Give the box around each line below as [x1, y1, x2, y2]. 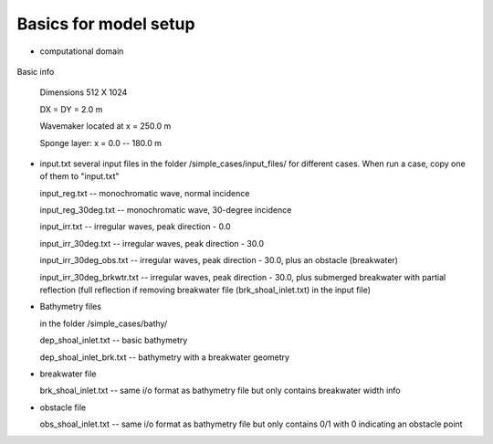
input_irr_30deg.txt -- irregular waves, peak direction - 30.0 [39, 238, 265, 248]
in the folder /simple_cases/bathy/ [39, 318, 168, 329]
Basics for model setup [16, 14, 195, 34]
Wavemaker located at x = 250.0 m [39, 121, 172, 132]
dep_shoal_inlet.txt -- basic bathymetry [39, 334, 188, 346]
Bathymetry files [39, 301, 102, 312]
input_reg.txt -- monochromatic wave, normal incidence [39, 187, 250, 198]
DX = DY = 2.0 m [39, 103, 103, 114]
